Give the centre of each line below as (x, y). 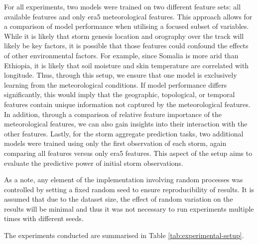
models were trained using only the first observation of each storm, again (115, 143)
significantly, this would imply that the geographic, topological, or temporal (120, 94)
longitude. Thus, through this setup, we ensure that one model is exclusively (121, 75)
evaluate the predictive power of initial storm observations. (94, 163)
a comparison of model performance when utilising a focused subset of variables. (127, 26)
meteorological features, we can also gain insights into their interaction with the (126, 124)
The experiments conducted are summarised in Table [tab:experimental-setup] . (124, 235)
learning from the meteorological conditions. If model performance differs (116, 84)
